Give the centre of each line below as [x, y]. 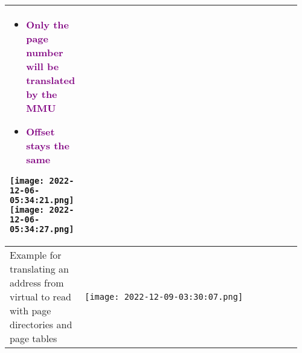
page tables [34, 338]
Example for [36, 255]
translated [51, 80]
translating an [39, 269]
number [45, 52]
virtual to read [40, 296]
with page [31, 310]
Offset [40, 131]
